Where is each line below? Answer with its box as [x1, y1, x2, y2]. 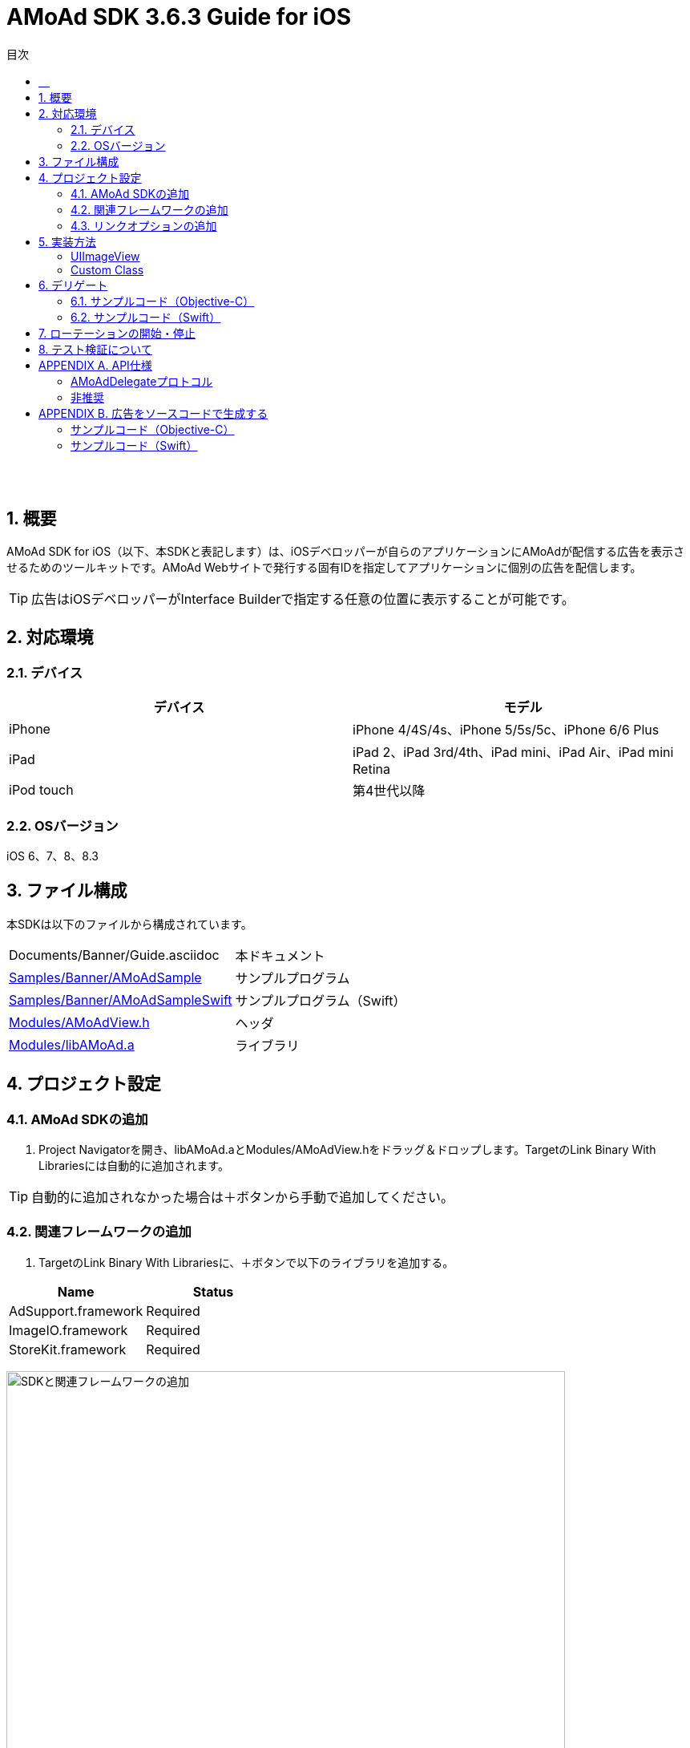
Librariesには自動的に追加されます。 [38, 1159, 229, 1173]
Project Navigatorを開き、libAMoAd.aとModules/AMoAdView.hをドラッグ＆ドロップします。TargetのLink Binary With [38, 1143, 656, 1157]
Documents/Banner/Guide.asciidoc [9, 946, 220, 963]
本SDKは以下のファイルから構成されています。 [6, 916, 252, 931]
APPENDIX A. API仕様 [38, 358, 152, 372]
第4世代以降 [353, 783, 426, 799]
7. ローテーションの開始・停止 [38, 326, 196, 340]
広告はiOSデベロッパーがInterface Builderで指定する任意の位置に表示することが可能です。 [31, 591, 575, 608]
